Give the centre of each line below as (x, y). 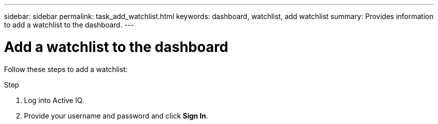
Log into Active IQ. (54, 100)
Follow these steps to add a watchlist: (66, 69)
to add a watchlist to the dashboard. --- (69, 25)
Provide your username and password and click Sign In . (116, 115)
